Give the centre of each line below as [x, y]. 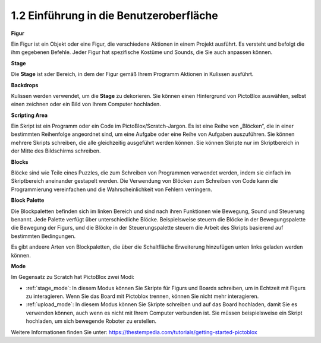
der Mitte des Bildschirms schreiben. [56, 151]
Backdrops [25, 85]
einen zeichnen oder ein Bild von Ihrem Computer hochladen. [86, 104]
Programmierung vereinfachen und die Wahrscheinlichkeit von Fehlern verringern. [111, 189]
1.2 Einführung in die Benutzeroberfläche [114, 15]
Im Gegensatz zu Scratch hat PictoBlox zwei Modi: [73, 277]
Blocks [20, 162]
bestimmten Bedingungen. [43, 236]
